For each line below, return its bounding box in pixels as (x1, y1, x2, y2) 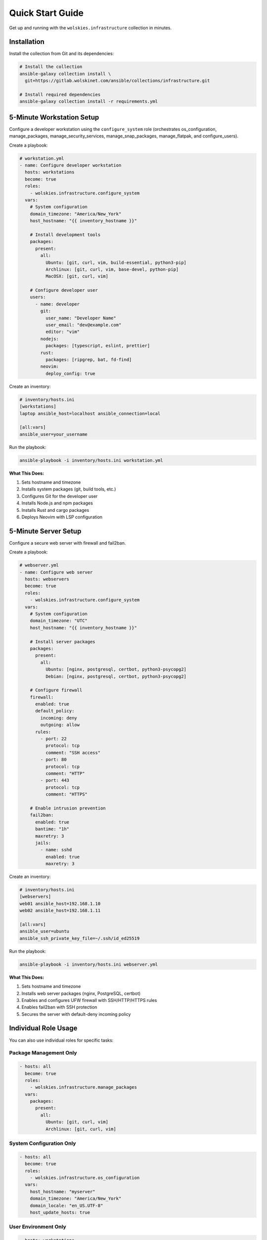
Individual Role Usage (9, 1024, 78, 1033)
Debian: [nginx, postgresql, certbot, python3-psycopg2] (45, 674, 187, 679)
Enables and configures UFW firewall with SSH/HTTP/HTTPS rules (21, 997, 157, 1003)
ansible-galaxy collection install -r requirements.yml (19, 99, 158, 104)
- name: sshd (40, 847, 72, 853)
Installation (9, 38, 44, 46)
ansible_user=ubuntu (19, 929, 69, 934)
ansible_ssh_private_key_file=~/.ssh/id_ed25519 (19, 935, 140, 941)
